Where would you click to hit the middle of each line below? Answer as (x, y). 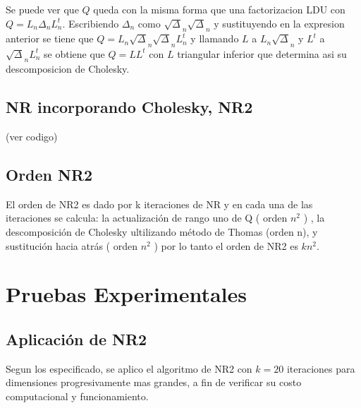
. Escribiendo (91, 23)
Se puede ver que (42, 9)
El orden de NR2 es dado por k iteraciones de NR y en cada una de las (159, 204)
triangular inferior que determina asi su (262, 53)
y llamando (215, 38)
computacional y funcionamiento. (77, 396)
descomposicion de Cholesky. (68, 69)
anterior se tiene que (50, 38)
